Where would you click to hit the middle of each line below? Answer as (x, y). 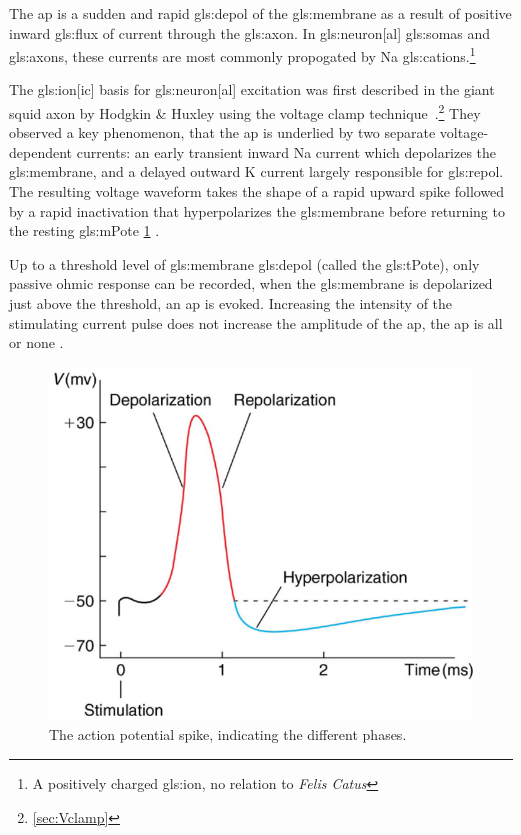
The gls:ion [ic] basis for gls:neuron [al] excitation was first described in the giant (252, 89)
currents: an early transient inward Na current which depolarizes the (286, 151)
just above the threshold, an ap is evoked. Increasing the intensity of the (231, 303)
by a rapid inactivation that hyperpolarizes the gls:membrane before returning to (257, 210)
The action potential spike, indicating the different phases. (228, 734)
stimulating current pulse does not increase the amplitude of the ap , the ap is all (256, 322)
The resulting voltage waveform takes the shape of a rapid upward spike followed (257, 191)
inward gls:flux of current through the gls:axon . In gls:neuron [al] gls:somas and (250, 32)
